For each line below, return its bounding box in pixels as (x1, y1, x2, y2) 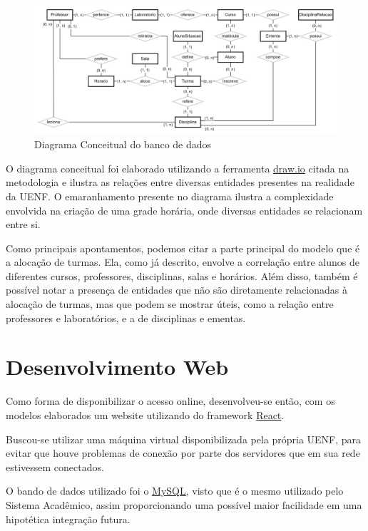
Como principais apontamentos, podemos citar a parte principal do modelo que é (6, 240, 360, 255)
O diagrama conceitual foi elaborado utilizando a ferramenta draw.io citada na (6, 160, 349, 175)
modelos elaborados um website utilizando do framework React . (6, 407, 285, 422)
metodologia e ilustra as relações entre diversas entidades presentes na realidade (6, 175, 354, 190)
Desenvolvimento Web (6, 352, 229, 381)
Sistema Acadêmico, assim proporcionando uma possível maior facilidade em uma (6, 497, 362, 512)
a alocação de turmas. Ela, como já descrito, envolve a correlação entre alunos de (6, 254, 360, 269)
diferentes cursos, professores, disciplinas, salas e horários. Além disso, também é (6, 268, 358, 283)
